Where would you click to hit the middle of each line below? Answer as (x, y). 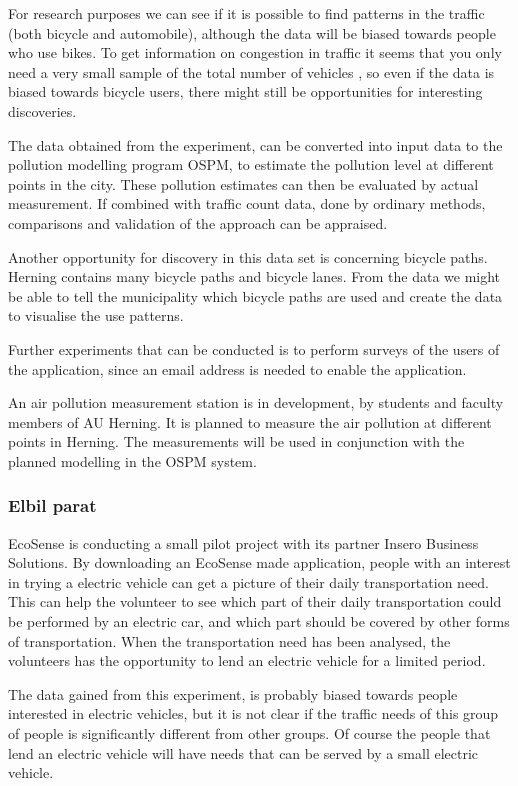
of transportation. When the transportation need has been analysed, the (229, 640)
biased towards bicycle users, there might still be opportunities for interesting (245, 91)
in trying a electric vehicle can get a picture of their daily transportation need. (248, 581)
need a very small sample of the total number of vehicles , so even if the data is (251, 71)
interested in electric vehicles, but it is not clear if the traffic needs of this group (253, 713)
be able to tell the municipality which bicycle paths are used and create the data (255, 295)
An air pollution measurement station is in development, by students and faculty (256, 402)
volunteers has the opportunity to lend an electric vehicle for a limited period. (247, 660)
